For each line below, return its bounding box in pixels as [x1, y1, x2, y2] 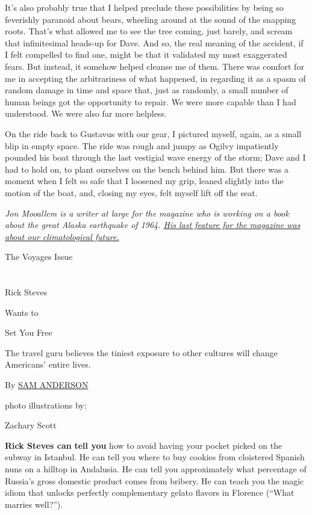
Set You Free [5, 326, 52, 339]
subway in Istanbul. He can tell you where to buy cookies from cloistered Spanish [5, 451, 305, 463]
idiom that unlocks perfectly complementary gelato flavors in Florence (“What [5, 486, 295, 499]
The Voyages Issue [5, 250, 73, 263]
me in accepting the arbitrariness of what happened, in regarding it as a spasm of [5, 72, 306, 84]
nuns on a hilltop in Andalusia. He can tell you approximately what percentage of [5, 463, 307, 475]
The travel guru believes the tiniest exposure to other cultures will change [5, 346, 278, 359]
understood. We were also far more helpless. [5, 107, 167, 120]
